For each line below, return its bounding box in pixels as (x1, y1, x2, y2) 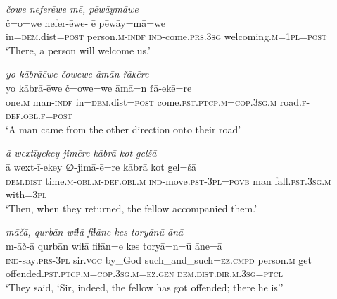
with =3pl (6, 187, 47, 202)
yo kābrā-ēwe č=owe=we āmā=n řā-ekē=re (6, 80, 192, 94)
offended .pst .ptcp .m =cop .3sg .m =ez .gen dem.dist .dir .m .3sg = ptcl (6, 266, 283, 281)
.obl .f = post (20, 108, 72, 123)
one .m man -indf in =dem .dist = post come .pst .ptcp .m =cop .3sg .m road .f (6, 94, 307, 109)
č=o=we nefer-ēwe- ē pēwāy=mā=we (6, 15, 166, 30)
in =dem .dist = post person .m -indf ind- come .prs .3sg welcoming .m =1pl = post (6, 29, 327, 44)
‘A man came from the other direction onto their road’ (6, 121, 241, 136)
